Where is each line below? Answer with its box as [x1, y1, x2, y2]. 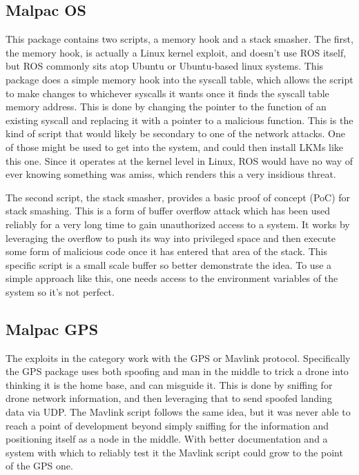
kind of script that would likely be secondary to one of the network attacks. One [6, 126, 345, 141]
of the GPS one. [6, 458, 73, 473]
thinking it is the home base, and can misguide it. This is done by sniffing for [6, 377, 333, 392]
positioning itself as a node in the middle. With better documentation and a [6, 432, 328, 446]
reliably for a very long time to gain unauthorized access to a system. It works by [6, 216, 350, 231]
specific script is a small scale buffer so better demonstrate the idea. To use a [6, 257, 332, 272]
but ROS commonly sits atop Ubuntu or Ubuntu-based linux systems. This [6, 59, 324, 73]
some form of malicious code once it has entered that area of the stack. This [6, 244, 327, 259]
